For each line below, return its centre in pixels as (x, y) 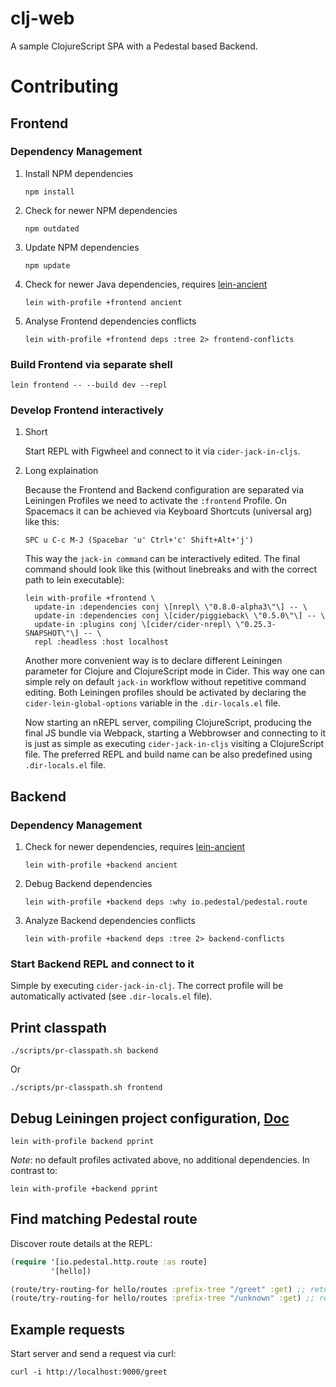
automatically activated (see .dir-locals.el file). (111, 996)
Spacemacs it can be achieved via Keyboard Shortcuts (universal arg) (168, 511)
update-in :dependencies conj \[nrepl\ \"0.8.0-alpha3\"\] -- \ (171, 607)
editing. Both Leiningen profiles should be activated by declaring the (165, 693)
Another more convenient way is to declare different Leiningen (153, 661)
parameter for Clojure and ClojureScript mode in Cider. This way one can (174, 671)
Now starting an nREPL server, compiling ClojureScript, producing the (168, 723)
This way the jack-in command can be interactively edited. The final (162, 559)
